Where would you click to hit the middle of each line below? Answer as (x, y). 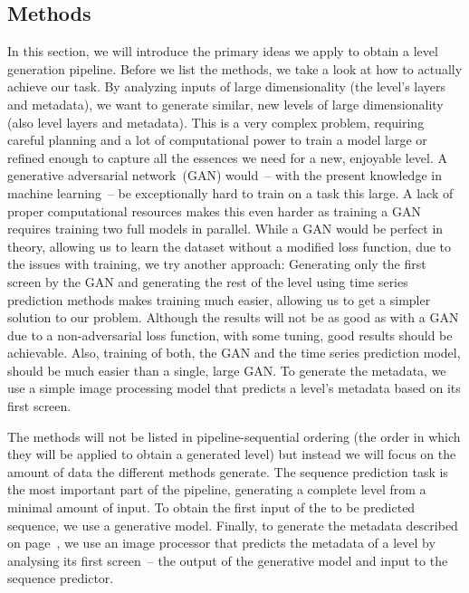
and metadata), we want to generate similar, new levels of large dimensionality (225, 104)
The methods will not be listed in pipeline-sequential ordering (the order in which (234, 436)
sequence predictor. (61, 578)
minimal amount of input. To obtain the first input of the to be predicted (211, 507)
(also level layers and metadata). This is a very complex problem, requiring (216, 122)
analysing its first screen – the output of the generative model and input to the (228, 560)
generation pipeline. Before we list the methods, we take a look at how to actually (235, 68)
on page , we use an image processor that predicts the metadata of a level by (221, 543)
